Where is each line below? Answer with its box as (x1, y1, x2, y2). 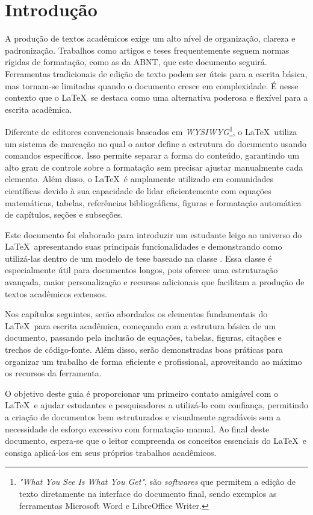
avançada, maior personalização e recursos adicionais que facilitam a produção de (5, 276, 305, 288)
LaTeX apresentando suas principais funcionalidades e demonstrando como (5, 240, 282, 253)
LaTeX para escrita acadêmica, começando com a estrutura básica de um (5, 319, 276, 332)
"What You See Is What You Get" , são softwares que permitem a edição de (19, 475, 296, 488)
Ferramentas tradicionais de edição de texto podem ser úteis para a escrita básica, (5, 67, 308, 80)
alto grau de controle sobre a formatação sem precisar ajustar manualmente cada (5, 160, 303, 173)
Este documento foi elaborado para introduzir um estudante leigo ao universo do (5, 228, 302, 241)
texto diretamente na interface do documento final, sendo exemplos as (19, 487, 277, 499)
